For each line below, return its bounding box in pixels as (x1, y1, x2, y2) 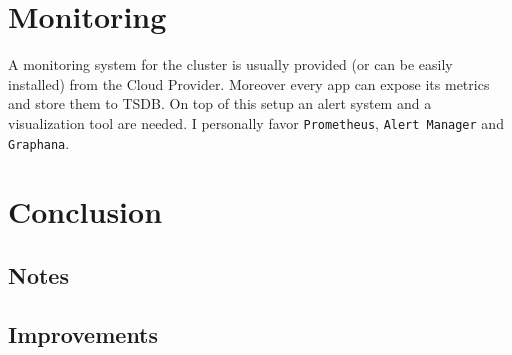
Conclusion (8, 191, 163, 232)
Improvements (8, 318, 159, 349)
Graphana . (8, 132, 70, 153)
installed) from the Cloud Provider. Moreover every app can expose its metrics (8, 73, 490, 94)
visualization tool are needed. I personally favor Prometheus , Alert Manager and (8, 112, 504, 133)
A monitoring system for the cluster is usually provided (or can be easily (8, 54, 453, 75)
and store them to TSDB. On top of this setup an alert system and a (8, 93, 432, 114)
